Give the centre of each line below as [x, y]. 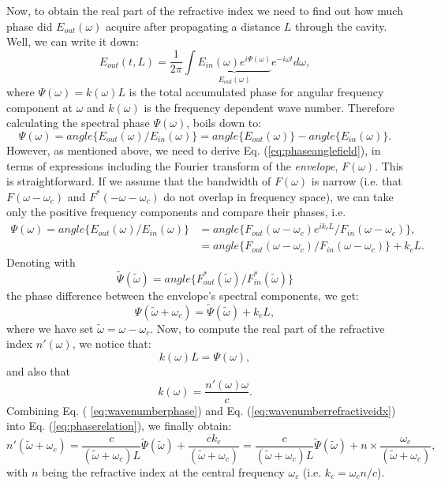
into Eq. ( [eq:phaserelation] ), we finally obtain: [119, 426]
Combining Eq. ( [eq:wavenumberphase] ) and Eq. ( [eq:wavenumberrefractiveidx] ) [201, 410]
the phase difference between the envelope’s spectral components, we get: [183, 295]
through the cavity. [341, 26]
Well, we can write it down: [73, 41]
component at [39, 107]
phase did [30, 26]
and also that [38, 370]
